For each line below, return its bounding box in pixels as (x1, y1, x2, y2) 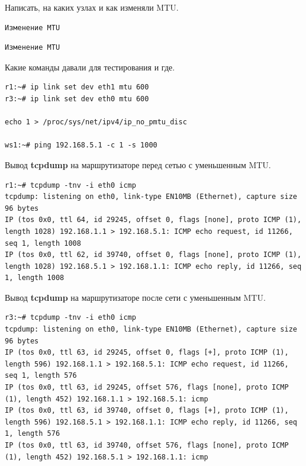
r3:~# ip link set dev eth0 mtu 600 (5, 94, 149, 103)
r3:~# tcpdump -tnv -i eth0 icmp (5, 313, 136, 322)
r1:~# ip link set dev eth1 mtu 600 (5, 83, 149, 92)
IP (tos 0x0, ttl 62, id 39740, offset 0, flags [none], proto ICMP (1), (5, 250, 302, 259)
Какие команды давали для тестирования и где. (5, 60, 175, 73)
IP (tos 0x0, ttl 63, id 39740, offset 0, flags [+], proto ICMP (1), (5, 406, 289, 415)
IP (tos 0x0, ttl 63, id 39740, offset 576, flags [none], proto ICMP (5, 441, 289, 449)
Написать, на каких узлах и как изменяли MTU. (5, 1, 179, 13)
